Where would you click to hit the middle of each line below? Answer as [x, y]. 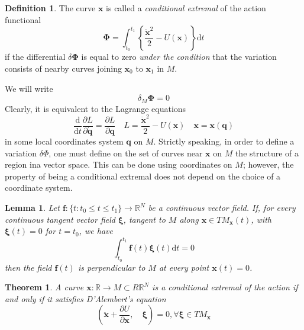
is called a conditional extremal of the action [186, 8]
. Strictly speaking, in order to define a [224, 141]
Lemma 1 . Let [32, 208]
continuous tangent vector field [60, 219]
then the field [28, 267]
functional [23, 19]
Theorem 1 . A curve [44, 287]
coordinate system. [39, 188]
